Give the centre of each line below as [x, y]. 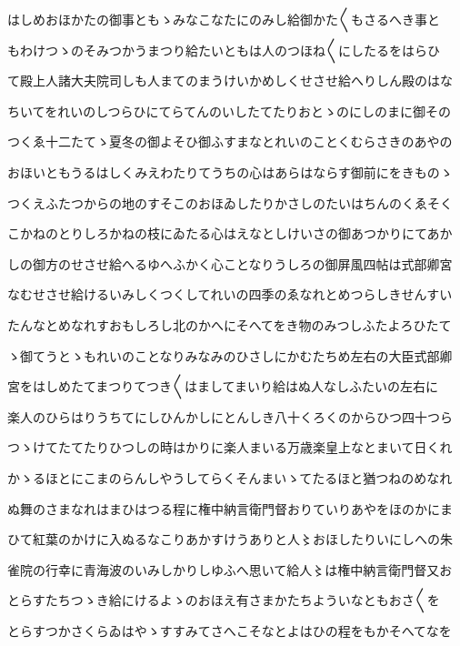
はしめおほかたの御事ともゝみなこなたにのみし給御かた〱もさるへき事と [224, 19]
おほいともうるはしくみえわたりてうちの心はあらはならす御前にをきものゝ [230, 172]
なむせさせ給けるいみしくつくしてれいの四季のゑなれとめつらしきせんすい [230, 294]
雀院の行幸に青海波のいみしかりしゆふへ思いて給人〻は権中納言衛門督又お [230, 569]
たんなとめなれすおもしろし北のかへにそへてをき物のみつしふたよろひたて [230, 324]
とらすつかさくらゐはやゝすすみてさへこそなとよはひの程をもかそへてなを [230, 630]
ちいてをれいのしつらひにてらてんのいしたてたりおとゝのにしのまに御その [230, 111]
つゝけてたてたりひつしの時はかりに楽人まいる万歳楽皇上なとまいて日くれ [230, 447]
